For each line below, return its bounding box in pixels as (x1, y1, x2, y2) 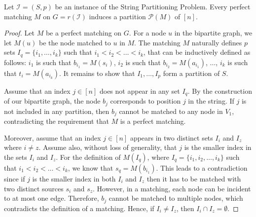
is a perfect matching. (120, 116, 186, 126)
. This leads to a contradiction (156, 162, 248, 173)
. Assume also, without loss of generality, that (38, 142, 177, 152)
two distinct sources (4, 183, 64, 193)
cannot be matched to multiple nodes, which (109, 193, 243, 203)
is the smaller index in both (32, 173, 116, 183)
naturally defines (191, 37, 242, 47)
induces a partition (89, 11, 146, 21)
